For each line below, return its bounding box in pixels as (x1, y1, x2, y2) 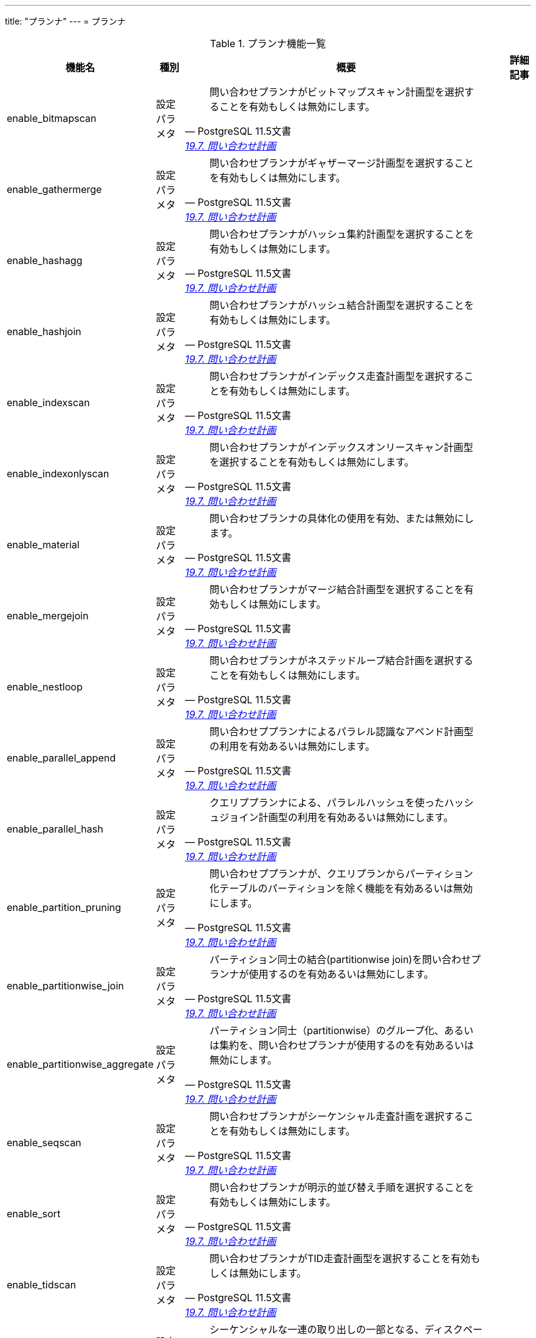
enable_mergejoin (7, 610, 89, 622)
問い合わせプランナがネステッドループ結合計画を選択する (209, 654, 474, 667)
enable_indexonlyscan (7, 467, 110, 480)
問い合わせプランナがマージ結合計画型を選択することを (209, 583, 464, 595)
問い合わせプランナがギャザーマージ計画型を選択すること (209, 157, 474, 169)
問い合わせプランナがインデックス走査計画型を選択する (209, 370, 464, 382)
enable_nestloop (7, 681, 83, 693)
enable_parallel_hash (7, 823, 103, 835)
